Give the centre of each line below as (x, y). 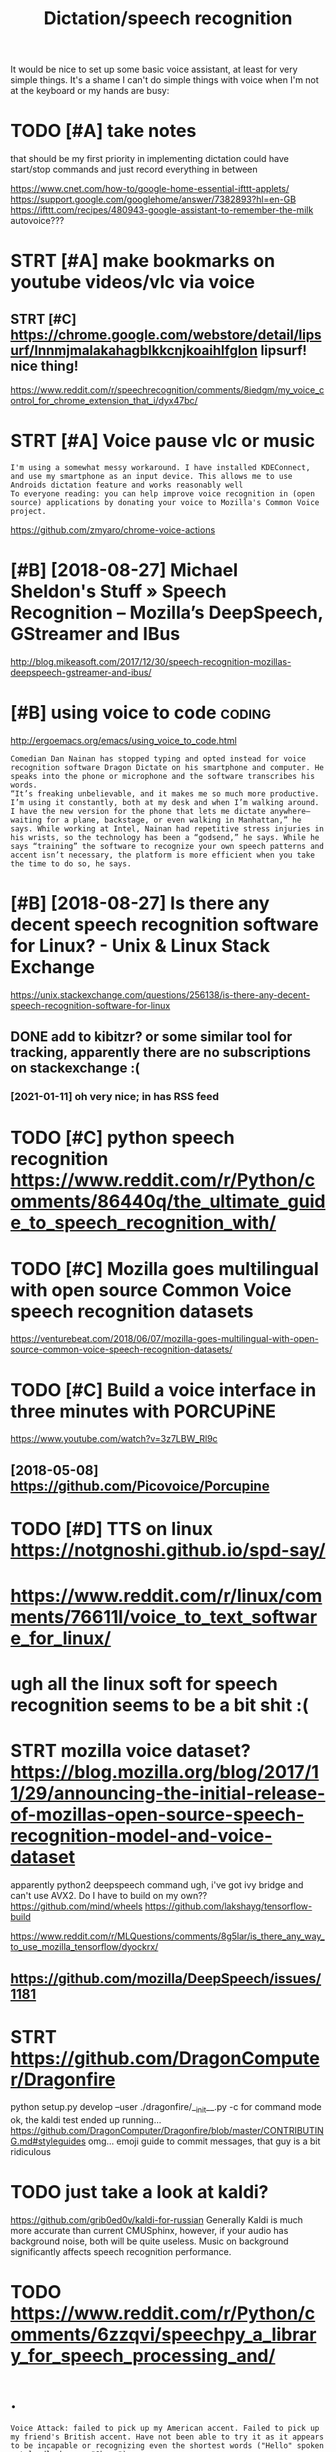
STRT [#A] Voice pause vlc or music (163, 441)
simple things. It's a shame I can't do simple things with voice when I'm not (165, 80)
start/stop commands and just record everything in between (134, 169)
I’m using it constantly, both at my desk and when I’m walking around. (165, 802)
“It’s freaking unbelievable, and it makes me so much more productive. (165, 793)
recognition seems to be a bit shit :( (159, 1705)
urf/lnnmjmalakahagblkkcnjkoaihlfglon (134, 350)
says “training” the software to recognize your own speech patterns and (167, 846)
